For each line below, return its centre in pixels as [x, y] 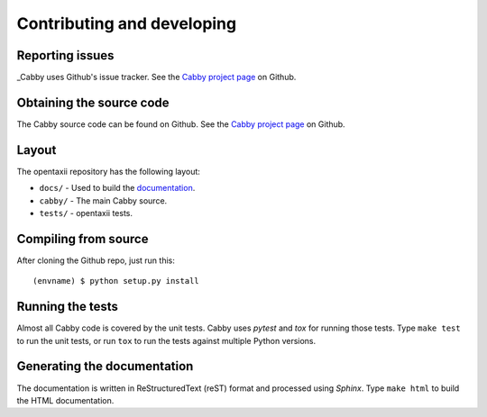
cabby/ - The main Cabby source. [103, 200]
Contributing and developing [127, 23]
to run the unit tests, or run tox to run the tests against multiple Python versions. [166, 340]
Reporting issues [65, 55]
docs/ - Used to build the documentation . [117, 188]
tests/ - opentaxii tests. [86, 213]
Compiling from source [83, 239]
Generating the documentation [105, 366]
